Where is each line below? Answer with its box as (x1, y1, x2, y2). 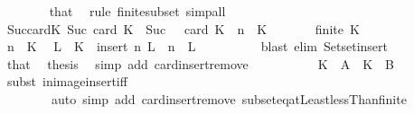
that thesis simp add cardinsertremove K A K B (6, 54, 394, 73)
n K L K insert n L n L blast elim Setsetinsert (6, 37, 388, 56)
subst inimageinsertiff (6, 72, 127, 91)
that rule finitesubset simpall (49, 2, 226, 20)
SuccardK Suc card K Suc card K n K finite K (6, 19, 360, 38)
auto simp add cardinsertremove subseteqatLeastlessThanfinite (51, 89, 407, 108)
